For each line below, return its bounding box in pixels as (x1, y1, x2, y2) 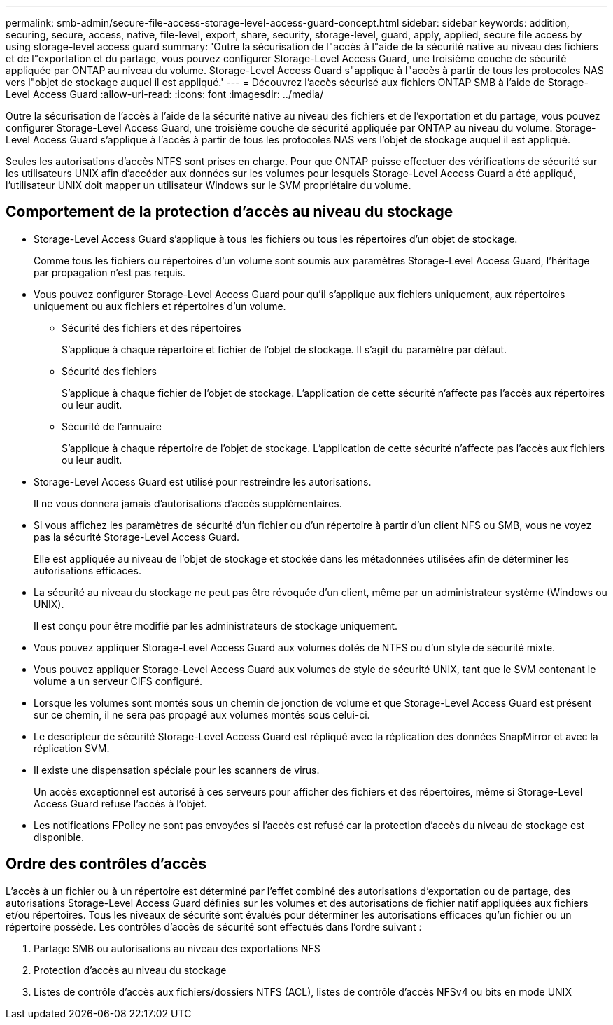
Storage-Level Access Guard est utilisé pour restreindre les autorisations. (34, 475, 372, 488)
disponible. (34, 830, 85, 843)
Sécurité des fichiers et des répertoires (62, 321, 241, 334)
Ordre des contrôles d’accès (6, 855, 207, 873)
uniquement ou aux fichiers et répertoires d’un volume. (34, 299, 286, 312)
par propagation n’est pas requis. (34, 266, 185, 278)
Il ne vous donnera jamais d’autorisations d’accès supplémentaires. (34, 497, 342, 509)
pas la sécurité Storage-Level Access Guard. (34, 530, 240, 543)
